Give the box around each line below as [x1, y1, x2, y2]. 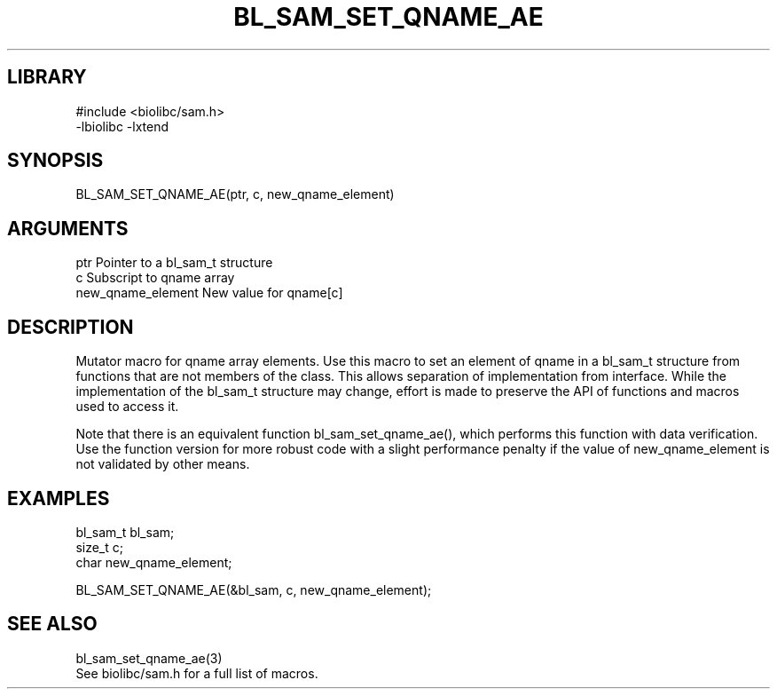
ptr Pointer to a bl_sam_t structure [75, 255, 273, 271]
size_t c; [75, 539, 123, 555]
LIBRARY [7, 66, 87, 89]
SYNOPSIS [7, 149, 104, 172]
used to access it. [75, 399, 179, 415]
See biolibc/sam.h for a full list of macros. [75, 665, 318, 681]
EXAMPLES [7, 486, 110, 510]
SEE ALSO [7, 613, 98, 636]
